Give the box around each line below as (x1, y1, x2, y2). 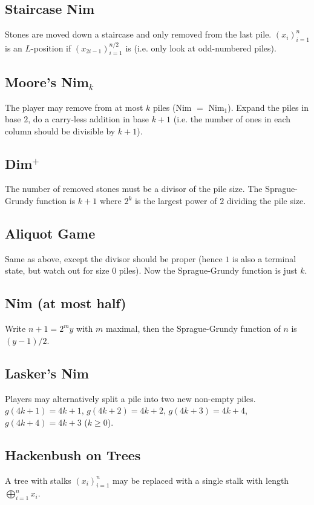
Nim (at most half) (5, 294, 126, 312)
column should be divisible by (5, 124, 116, 137)
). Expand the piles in (227, 101, 309, 113)
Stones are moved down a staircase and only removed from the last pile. (5, 28, 272, 41)
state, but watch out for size (5, 264, 110, 277)
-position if (31, 41, 71, 54)
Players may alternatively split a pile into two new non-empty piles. (5, 392, 256, 404)
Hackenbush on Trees (5, 445, 141, 464)
